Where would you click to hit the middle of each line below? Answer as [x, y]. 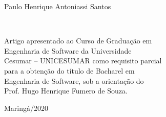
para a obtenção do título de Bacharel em [69, 70]
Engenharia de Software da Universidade [68, 50]
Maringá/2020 [26, 108]
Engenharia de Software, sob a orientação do [74, 80]
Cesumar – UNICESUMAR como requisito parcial [83, 61]
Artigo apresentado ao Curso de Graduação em [78, 41]
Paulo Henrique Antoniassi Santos [58, 6]
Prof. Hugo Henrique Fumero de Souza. [66, 91]
